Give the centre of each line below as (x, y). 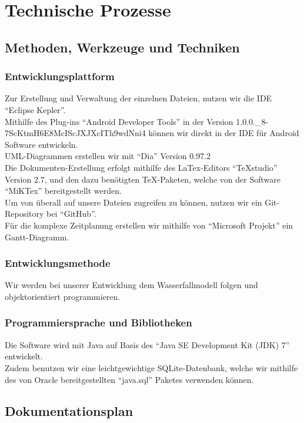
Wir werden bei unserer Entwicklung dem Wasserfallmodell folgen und (131, 285)
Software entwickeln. (41, 144)
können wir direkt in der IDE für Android (224, 133)
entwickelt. (24, 356)
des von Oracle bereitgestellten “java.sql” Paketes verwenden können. (129, 379)
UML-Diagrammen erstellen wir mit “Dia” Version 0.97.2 (108, 156)
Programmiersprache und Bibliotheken (98, 323)
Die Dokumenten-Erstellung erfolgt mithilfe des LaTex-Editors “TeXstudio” (141, 167)
